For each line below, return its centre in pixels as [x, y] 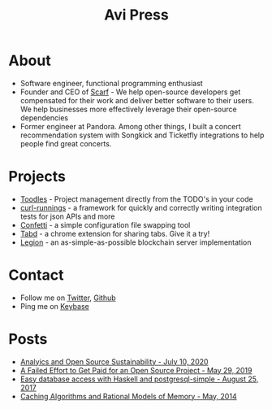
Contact [36, 275]
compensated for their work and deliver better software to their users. [137, 100]
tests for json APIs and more [67, 216]
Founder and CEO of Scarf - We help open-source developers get [130, 92]
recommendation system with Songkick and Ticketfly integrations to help [142, 135]
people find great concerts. [66, 143]
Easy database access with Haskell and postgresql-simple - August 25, [139, 379]
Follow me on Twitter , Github [68, 298]
